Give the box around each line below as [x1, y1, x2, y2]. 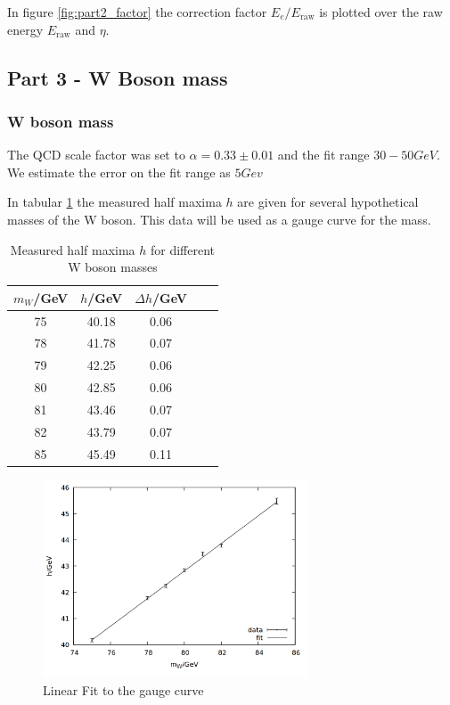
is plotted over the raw [319, 3, 443, 20]
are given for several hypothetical [237, 193, 419, 211]
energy [7, 20, 44, 38]
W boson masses [68, 258, 158, 276]
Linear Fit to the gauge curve [43, 680, 204, 699]
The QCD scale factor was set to [7, 145, 185, 164]
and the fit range [277, 145, 370, 164]
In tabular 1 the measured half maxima [7, 193, 222, 211]
